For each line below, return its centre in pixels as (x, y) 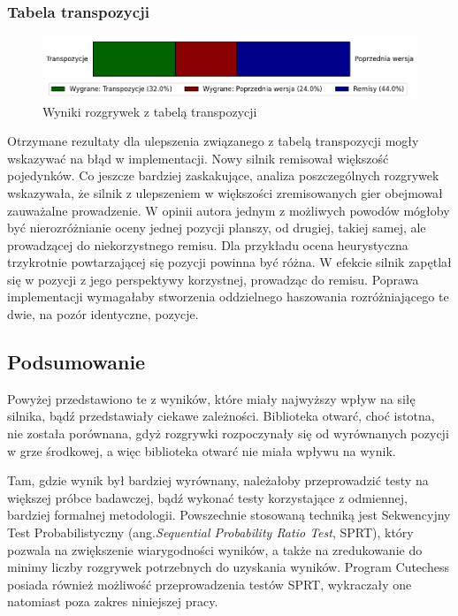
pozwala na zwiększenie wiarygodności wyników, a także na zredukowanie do (215, 549)
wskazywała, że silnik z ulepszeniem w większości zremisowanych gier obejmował (225, 192)
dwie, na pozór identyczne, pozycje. (103, 314)
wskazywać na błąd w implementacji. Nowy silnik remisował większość (198, 158)
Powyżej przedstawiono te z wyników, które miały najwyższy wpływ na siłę (211, 398)
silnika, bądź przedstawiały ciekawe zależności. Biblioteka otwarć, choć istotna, (221, 416)
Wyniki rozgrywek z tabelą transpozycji (150, 111)
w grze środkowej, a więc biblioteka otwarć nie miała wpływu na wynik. (202, 450)
